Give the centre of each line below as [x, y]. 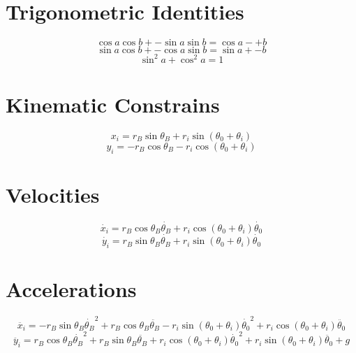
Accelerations [71, 289]
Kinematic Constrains [113, 104]
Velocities [53, 194]
